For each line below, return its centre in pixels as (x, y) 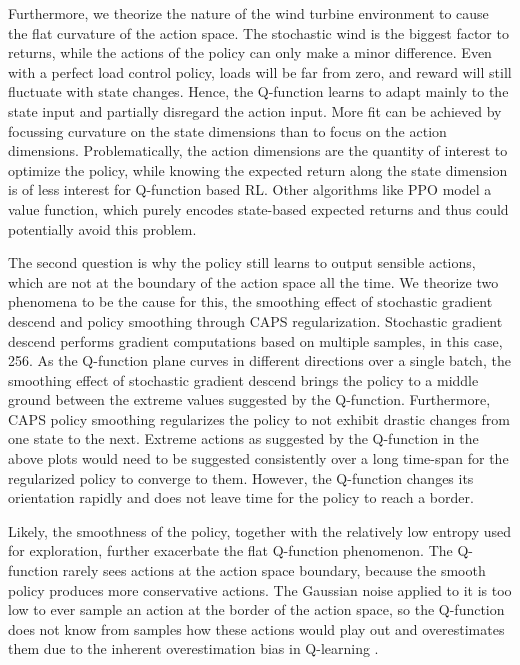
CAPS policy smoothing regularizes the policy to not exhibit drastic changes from (259, 418)
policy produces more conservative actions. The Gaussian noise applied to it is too (260, 589)
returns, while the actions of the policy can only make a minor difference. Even (250, 52)
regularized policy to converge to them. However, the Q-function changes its (241, 477)
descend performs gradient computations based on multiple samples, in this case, (255, 340)
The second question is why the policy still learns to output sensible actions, (242, 262)
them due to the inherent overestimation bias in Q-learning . (193, 648)
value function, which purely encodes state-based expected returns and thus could (258, 208)
